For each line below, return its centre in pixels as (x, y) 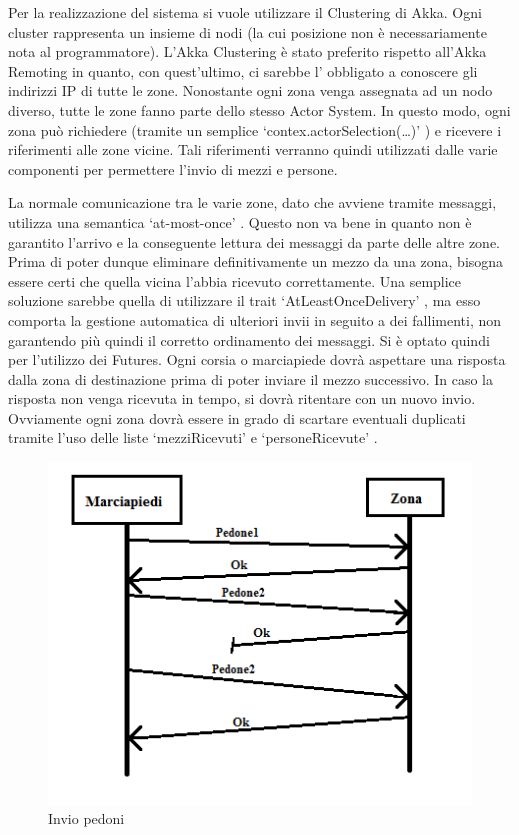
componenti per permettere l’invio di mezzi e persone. (173, 168)
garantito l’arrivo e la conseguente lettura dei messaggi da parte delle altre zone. (254, 241)
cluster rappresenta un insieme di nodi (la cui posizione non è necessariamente (247, 31)
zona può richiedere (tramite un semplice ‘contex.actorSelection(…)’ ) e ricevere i (255, 129)
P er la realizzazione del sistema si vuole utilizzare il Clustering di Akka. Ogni (245, 12)
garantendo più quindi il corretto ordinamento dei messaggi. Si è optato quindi (249, 339)
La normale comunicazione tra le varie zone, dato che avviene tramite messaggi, (252, 202)
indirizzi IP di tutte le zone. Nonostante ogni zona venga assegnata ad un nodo (250, 90)
